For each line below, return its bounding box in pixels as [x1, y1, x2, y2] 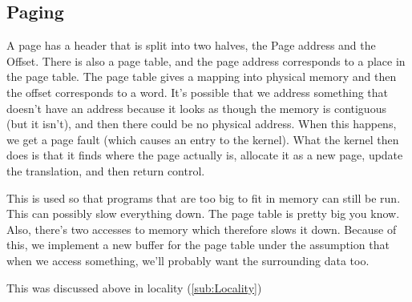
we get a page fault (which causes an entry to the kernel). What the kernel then [6, 131, 399, 147]
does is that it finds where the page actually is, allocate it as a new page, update [6, 147, 403, 163]
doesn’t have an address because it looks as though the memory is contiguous [6, 99, 386, 116]
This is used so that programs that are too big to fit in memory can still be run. [6, 189, 401, 206]
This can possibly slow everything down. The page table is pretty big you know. [6, 205, 400, 222]
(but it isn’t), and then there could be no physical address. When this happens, [6, 115, 397, 132]
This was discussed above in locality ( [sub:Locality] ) [6, 279, 262, 296]
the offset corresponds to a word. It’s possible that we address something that [6, 83, 389, 100]
